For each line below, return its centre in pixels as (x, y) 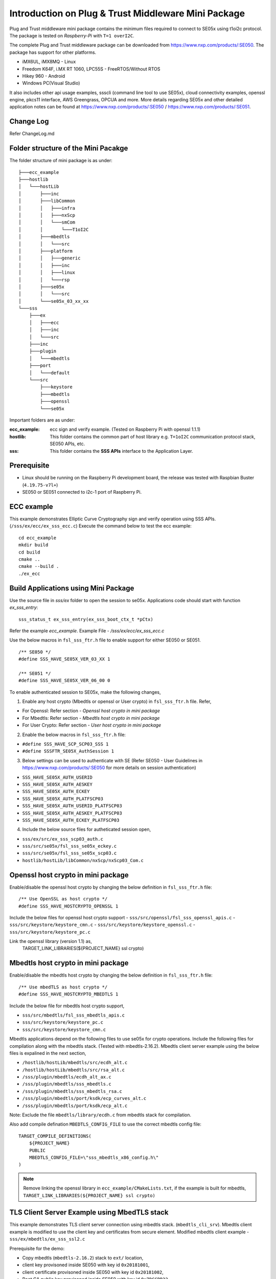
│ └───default (49, 373)
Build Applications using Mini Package (72, 588)
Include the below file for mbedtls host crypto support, (67, 1006)
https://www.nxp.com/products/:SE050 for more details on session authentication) (109, 768)
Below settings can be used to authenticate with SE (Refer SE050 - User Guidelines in (112, 760)
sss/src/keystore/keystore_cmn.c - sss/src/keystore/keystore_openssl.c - (102, 925)
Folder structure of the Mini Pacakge (69, 148)
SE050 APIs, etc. (67, 444)
